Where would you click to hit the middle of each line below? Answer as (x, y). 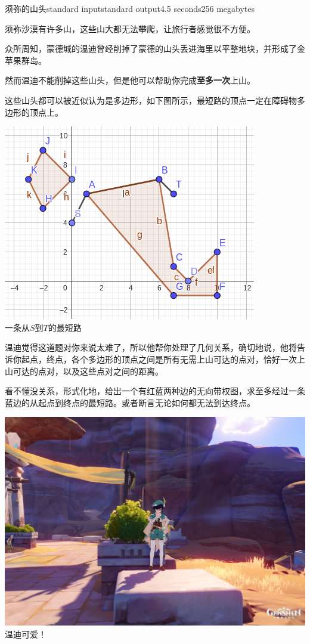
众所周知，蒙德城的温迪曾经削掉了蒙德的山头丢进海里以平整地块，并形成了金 (155, 49)
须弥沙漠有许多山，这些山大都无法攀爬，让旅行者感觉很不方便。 (130, 28)
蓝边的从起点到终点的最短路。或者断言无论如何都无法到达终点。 (130, 402)
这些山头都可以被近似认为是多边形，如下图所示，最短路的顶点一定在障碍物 (151, 100)
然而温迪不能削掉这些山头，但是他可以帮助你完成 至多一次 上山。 (130, 80)
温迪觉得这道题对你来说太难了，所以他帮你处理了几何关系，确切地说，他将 (151, 347)
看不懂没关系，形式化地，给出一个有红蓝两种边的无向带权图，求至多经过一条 (155, 391)
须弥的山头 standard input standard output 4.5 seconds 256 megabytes (130, 8)
